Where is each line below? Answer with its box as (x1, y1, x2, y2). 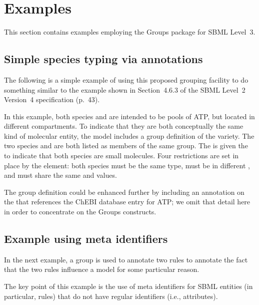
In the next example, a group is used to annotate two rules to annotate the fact (4, 254, 248, 264)
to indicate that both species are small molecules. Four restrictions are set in (4, 150, 239, 161)
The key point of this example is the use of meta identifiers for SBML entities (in (4, 281, 253, 291)
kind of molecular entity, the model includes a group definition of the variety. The (4, 130, 254, 141)
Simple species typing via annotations (4, 51, 203, 67)
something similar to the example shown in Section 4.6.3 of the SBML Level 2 (4, 84, 245, 95)
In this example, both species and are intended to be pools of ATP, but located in (4, 111, 255, 121)
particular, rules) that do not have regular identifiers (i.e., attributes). (4, 290, 218, 301)
